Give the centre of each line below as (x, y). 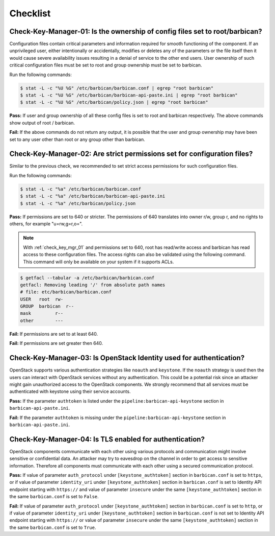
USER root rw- (42, 299)
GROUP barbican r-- (47, 306)
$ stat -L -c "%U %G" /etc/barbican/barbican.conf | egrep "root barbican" (117, 88)
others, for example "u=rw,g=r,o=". (46, 224)
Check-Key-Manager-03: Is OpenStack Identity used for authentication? (127, 358)
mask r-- (42, 313)
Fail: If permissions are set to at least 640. (54, 334)
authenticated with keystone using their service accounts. (70, 391)
